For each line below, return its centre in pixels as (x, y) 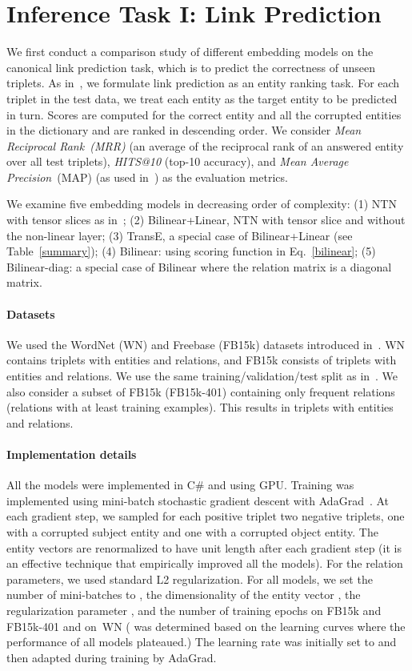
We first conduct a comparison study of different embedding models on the (190, 52)
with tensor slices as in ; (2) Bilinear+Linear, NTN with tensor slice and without (206, 220)
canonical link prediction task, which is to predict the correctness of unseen (191, 67)
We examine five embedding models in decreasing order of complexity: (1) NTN (202, 204)
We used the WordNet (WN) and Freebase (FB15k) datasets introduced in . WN (206, 344)
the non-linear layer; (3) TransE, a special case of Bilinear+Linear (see (180, 235)
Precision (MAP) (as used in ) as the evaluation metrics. (147, 177)
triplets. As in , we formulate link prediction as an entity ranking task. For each (203, 83)
